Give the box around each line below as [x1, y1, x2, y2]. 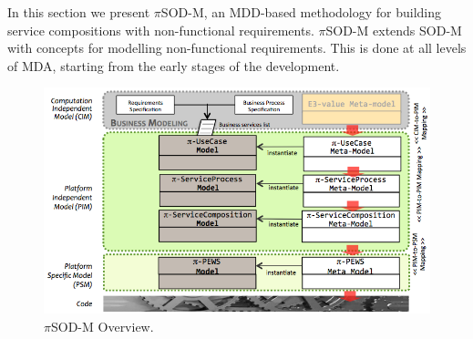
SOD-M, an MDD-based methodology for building [160, 3, 442, 21]
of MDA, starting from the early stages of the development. [7, 56, 340, 75]
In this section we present [7, 3, 150, 21]
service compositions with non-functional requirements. [7, 20, 314, 39]
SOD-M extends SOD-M [325, 20, 462, 39]
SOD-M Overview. [50, 317, 154, 335]
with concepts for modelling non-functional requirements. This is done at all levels [7, 38, 467, 57]
